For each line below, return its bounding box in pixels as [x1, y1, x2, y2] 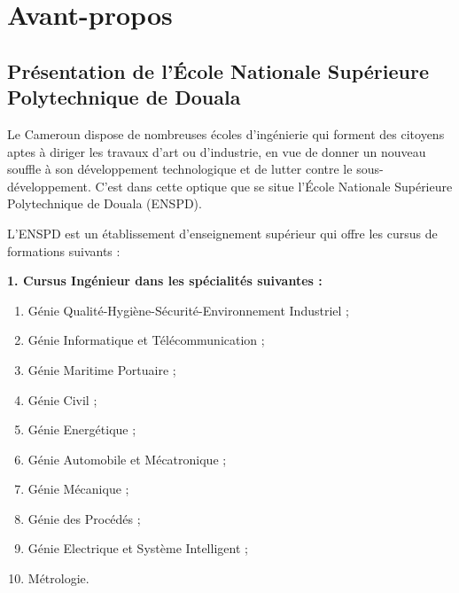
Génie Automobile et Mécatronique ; [27, 449, 227, 468]
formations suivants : [7, 241, 121, 260]
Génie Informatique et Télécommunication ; [27, 331, 265, 349]
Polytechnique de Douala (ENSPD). [7, 194, 202, 213]
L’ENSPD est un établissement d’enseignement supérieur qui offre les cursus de [7, 223, 438, 242]
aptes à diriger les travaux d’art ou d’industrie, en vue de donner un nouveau [7, 142, 426, 160]
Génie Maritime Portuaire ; [27, 360, 176, 378]
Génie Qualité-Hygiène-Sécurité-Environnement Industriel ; [27, 300, 349, 319]
